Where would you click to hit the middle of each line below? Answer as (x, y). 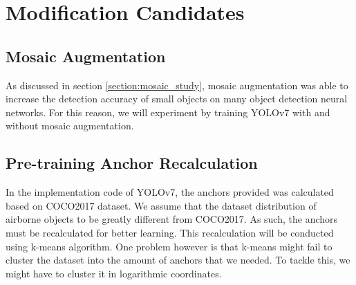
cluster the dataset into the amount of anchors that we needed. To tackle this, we (178, 260)
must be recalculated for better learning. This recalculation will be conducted (170, 232)
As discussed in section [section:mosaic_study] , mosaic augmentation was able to (177, 85)
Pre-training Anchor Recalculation (132, 163)
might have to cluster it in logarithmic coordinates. (114, 273)
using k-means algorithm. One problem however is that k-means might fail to (169, 246)
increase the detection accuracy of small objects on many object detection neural (177, 99)
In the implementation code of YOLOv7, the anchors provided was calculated (170, 192)
